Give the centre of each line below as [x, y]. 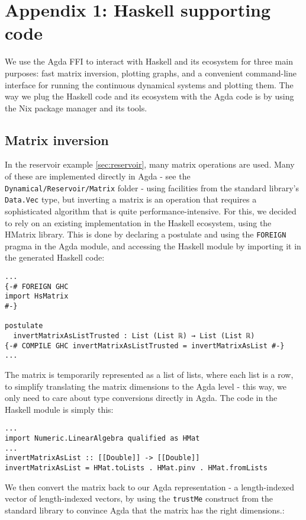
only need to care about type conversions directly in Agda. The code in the [141, 398]
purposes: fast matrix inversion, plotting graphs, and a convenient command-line [151, 73]
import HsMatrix [37, 296]
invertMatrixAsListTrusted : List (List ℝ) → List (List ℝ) [134, 336]
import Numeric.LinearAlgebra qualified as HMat [102, 438]
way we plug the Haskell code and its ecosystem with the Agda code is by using [149, 96]
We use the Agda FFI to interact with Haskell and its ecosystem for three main [149, 61]
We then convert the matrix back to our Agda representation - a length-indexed [150, 487]
